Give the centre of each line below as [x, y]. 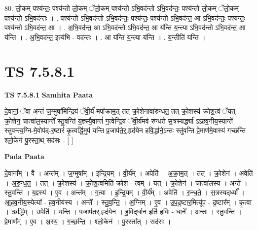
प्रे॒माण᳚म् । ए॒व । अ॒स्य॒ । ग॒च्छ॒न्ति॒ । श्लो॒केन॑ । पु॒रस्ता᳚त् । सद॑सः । [88, 221]
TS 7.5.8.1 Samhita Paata [49, 94]
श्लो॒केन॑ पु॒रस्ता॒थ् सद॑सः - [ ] [39, 140]
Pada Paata [24, 156]
